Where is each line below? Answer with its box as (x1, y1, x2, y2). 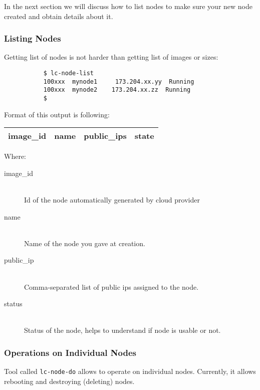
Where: (4, 151, 26, 161)
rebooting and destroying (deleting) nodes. (4, 375, 135, 386)
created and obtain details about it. (4, 11, 113, 21)
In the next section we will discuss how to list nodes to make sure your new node (4, 1, 252, 11)
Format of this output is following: (4, 109, 110, 119)
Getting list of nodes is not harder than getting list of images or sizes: (4, 52, 218, 62)
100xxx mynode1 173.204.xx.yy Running (43, 78, 194, 85)
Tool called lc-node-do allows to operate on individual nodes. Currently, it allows (4, 366, 256, 376)
